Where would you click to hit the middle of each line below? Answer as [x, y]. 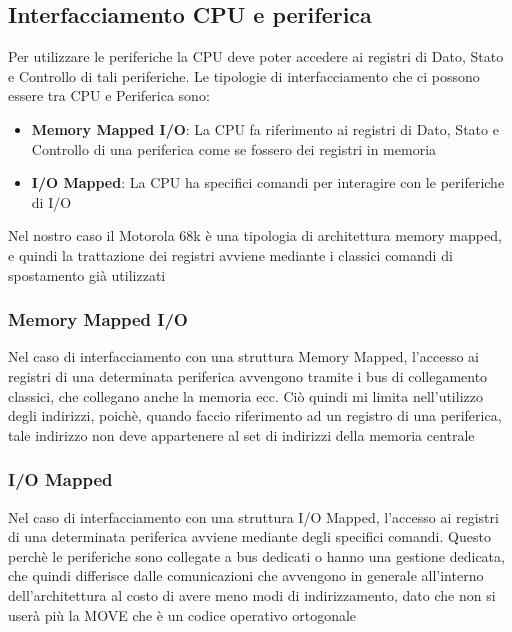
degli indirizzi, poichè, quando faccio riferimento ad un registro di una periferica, [255, 415]
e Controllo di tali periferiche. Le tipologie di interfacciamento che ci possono [244, 75]
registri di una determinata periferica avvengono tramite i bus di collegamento [248, 375]
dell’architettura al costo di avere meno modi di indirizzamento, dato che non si [252, 594]
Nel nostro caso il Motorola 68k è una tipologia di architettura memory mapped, [255, 235]
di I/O [51, 201]
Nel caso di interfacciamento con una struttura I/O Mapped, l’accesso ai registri [253, 516]
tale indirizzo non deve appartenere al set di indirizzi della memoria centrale [241, 434]
